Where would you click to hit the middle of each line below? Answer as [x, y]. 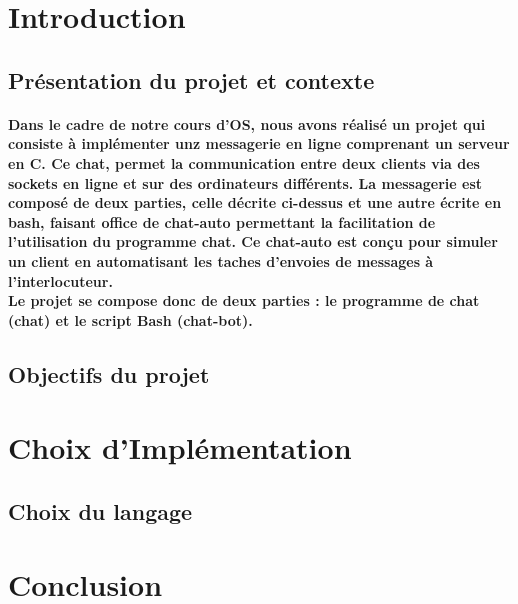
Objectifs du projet [109, 373]
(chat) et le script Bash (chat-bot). [130, 319]
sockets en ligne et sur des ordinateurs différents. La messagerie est [245, 182]
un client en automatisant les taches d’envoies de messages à [221, 260]
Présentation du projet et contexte [191, 79]
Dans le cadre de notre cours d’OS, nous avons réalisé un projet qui [247, 123]
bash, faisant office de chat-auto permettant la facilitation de [222, 221]
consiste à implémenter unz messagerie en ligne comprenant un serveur [259, 143]
